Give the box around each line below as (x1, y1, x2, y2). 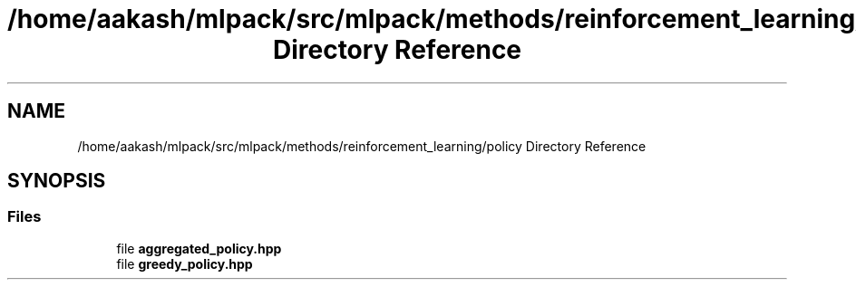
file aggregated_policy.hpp (116, 240, 282, 256)
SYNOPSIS (7, 169, 106, 193)
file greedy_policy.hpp (116, 255, 253, 272)
